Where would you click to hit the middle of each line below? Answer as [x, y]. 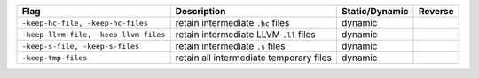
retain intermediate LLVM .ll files [246, 34]
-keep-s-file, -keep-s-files [81, 46]
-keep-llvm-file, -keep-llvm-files [94, 34]
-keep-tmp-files [55, 58]
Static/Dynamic [375, 11]
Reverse [436, 11]
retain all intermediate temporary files [253, 58]
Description [200, 11]
